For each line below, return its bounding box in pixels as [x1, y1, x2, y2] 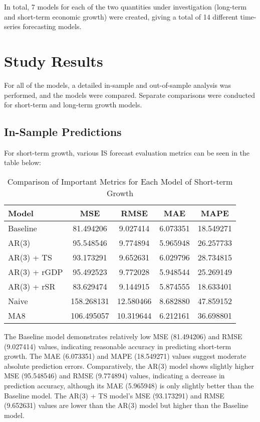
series [4, 21, 21, 32]
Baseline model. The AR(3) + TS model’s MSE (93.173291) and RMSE [4, 390, 224, 400]
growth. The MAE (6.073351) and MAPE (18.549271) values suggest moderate [4, 351, 246, 361]
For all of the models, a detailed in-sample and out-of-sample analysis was [4, 79, 231, 90]
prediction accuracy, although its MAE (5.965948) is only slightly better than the [4, 380, 254, 391]
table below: [4, 157, 41, 168]
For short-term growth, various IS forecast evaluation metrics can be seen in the [4, 147, 250, 158]
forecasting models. [23, 21, 82, 32]
